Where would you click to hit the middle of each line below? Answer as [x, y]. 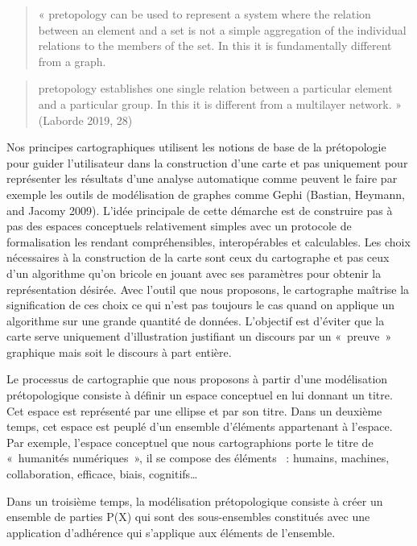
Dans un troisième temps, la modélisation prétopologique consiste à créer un [195, 500]
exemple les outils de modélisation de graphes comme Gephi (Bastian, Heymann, [206, 194]
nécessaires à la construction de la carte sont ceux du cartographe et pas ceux [198, 257]
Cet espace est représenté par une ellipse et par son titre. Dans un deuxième [194, 410]
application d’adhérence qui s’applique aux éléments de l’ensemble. [171, 532]
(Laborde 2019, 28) [85, 120]
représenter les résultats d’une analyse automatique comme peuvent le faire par [202, 178]
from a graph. [72, 61]
